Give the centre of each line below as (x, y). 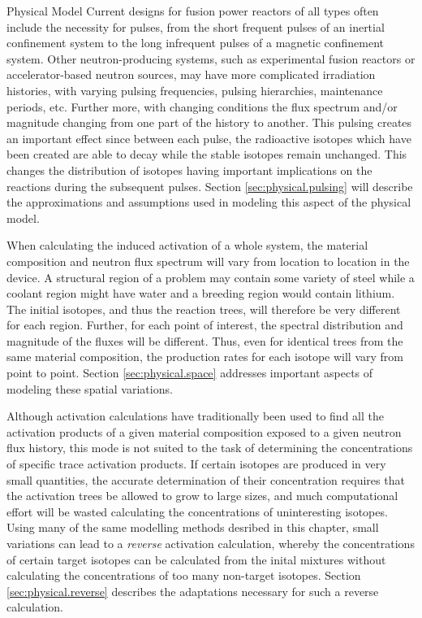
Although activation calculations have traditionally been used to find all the (195, 416)
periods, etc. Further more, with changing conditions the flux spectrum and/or (202, 106)
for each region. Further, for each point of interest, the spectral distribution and (205, 325)
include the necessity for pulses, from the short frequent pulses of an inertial (196, 26)
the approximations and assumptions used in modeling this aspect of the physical (209, 202)
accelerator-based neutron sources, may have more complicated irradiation (191, 74)
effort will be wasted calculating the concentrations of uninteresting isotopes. (197, 511)
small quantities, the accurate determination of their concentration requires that (206, 479)
